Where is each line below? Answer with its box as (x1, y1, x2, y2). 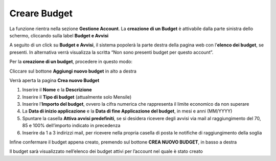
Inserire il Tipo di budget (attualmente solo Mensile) (22, 94, 132, 100)
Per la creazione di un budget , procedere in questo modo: (9, 59, 133, 65)
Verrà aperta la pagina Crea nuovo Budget (9, 77, 100, 83)
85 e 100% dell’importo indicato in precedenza (22, 123, 121, 129)
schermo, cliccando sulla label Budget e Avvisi (9, 32, 109, 38)
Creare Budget (9, 8, 73, 19)
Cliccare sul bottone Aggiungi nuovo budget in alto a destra (9, 68, 136, 74)
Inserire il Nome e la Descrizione (22, 87, 92, 93)
